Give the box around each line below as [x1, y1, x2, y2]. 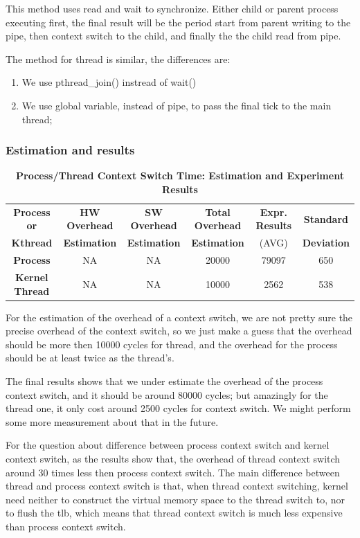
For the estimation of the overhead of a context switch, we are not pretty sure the [6, 310, 353, 324]
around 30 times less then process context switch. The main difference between [6, 465, 340, 479]
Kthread [11, 235, 53, 250]
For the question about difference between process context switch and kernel [6, 438, 330, 452]
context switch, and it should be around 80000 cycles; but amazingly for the [6, 387, 328, 402]
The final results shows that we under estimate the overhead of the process [6, 374, 323, 388]
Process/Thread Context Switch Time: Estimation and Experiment [16, 168, 344, 183]
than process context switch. [6, 519, 126, 533]
